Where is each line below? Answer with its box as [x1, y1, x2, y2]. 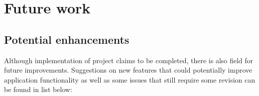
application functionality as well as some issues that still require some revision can [4, 74, 255, 85]
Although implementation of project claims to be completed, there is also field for [4, 55, 254, 65]
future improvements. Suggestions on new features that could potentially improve [4, 65, 253, 75]
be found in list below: [4, 84, 72, 95]
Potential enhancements [4, 31, 129, 47]
